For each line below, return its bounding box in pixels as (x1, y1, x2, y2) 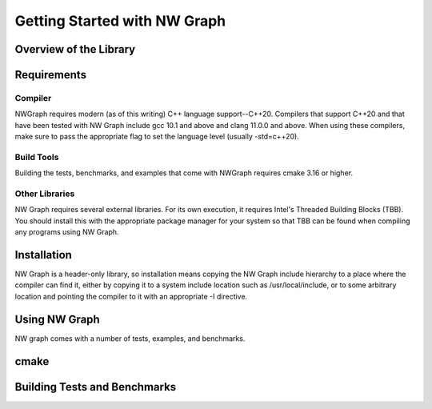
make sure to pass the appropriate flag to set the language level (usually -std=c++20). (14, 132, 299, 142)
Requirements (14, 68, 87, 82)
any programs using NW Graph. (14, 227, 119, 237)
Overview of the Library (14, 42, 136, 56)
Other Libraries (14, 188, 75, 199)
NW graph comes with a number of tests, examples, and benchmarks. (14, 333, 246, 343)
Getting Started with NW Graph (14, 12, 226, 30)
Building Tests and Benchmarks (14, 380, 177, 394)
